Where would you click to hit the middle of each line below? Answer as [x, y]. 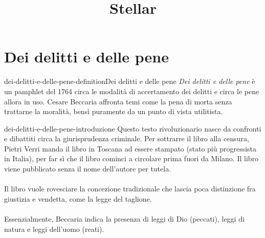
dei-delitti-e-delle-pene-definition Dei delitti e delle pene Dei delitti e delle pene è [130, 81]
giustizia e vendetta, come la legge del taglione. [78, 198]
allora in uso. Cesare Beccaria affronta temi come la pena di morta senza [118, 101]
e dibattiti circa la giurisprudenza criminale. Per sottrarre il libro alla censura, [127, 138]
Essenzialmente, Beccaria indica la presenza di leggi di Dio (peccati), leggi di [124, 219]
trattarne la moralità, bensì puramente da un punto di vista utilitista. [114, 111]
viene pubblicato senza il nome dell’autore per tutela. [88, 169]
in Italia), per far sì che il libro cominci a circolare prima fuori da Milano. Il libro [131, 158]
